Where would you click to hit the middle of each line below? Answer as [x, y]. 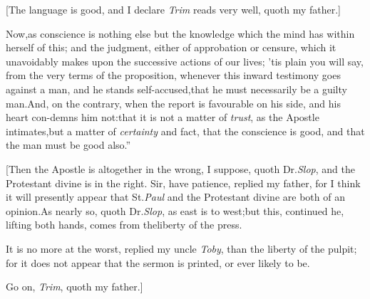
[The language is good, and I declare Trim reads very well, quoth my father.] [173, 9]
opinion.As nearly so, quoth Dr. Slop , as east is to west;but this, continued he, [175, 210]
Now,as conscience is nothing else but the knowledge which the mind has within [180, 33]
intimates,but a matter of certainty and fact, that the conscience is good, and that [185, 131]
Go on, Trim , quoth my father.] [74, 287]
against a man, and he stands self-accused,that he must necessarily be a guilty [176, 89]
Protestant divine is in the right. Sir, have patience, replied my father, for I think [183, 183]
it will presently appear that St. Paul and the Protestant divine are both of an [175, 197]
